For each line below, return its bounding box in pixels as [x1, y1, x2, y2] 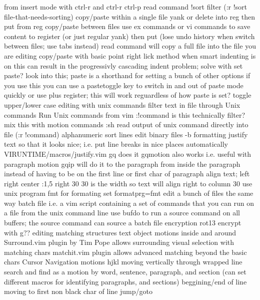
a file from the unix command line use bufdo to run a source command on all [4, 207, 240, 218]
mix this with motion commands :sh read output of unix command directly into [4, 119, 248, 130]
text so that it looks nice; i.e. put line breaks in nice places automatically [4, 139, 228, 149]
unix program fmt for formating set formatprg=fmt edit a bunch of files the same [4, 188, 253, 198]
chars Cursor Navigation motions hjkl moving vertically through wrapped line [4, 256, 242, 267]
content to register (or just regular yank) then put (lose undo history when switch [4, 31, 255, 41]
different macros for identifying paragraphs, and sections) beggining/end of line [4, 276, 247, 286]
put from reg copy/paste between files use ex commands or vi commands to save [4, 21, 250, 32]
